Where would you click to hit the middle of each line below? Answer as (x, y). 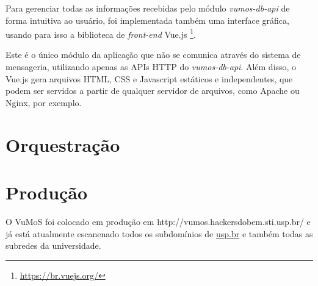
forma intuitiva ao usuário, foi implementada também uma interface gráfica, (147, 20)
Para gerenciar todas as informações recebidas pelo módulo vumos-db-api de (148, 8)
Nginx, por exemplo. (44, 102)
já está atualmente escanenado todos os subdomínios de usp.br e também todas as (159, 233)
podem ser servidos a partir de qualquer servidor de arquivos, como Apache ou (153, 91)
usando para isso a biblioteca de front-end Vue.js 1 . (101, 33)
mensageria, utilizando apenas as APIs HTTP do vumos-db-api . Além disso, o (151, 67)
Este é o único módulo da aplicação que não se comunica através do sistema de (153, 55)
